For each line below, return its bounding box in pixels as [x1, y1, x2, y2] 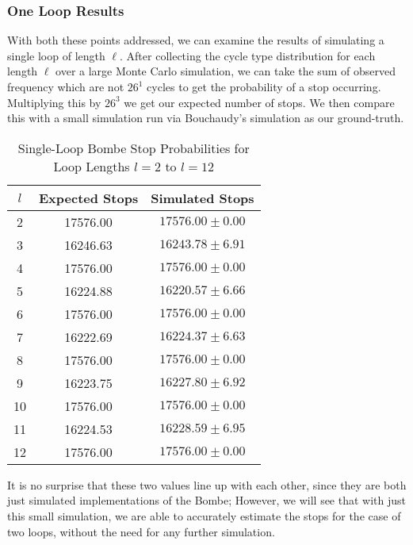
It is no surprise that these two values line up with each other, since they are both [7, 476, 407, 493]
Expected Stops [39, 188, 139, 207]
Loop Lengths [53, 156, 130, 175]
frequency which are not [7, 79, 124, 94]
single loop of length [7, 47, 105, 63]
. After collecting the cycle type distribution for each [120, 47, 376, 63]
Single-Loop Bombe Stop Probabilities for [17, 138, 250, 157]
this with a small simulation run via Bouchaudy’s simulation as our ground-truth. [7, 109, 404, 126]
